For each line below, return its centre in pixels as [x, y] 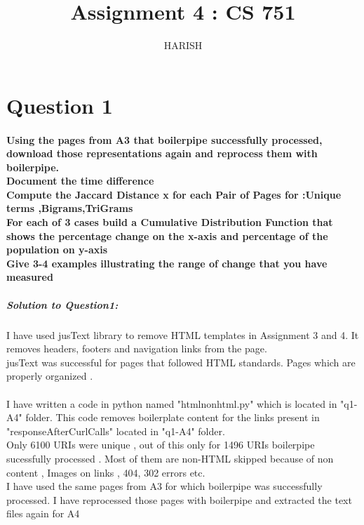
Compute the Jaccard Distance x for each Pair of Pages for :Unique [174, 194]
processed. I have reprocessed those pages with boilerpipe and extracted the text [179, 499]
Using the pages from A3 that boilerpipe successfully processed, [164, 139]
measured [30, 277]
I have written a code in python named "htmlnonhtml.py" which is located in [172, 403]
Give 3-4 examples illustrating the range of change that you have [167, 263]
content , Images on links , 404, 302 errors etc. [106, 472]
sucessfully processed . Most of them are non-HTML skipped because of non [170, 458]
